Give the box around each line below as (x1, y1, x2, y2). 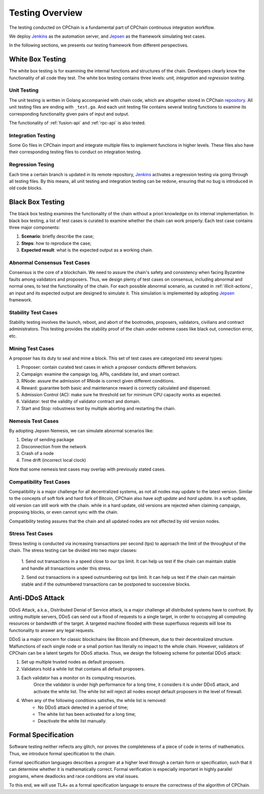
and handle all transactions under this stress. (21, 565, 112, 571)
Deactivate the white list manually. (38, 718, 107, 724)
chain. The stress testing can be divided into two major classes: (9, 547, 137, 553)
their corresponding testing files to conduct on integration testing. (9, 149, 142, 155)
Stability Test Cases (9, 309, 58, 316)
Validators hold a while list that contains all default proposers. (21, 666, 145, 672)
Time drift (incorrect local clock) (21, 457, 87, 463)
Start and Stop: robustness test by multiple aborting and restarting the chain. (21, 405, 176, 411)
